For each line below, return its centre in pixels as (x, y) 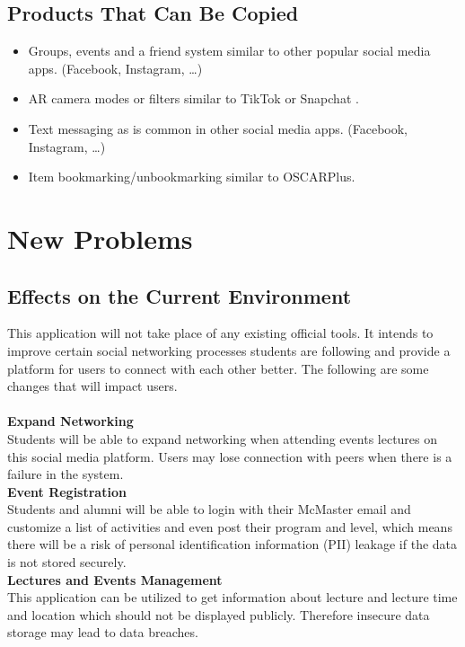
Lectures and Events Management (115, 579)
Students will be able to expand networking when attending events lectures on (223, 438)
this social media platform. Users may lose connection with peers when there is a (230, 456)
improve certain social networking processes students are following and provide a (229, 350)
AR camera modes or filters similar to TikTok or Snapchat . (193, 98)
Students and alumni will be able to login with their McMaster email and (209, 509)
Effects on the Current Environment (180, 295)
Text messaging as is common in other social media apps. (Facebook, (218, 128)
